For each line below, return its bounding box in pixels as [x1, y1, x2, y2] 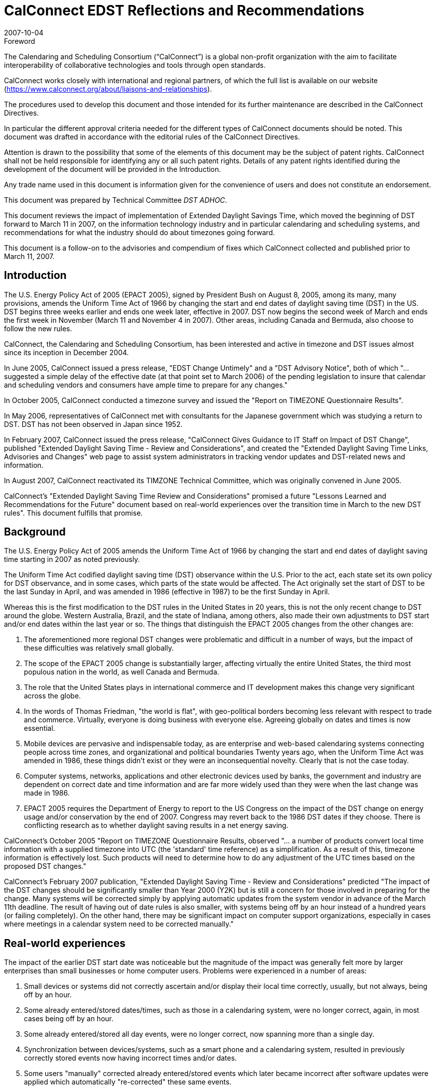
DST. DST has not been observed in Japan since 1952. [4, 419, 183, 428]
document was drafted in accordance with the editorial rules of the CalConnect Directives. [4, 132, 300, 141]
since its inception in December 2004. [4, 348, 129, 357]
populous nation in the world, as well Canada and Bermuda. [24, 668, 219, 677]
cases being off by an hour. [24, 1014, 114, 1023]
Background [4, 526, 66, 539]
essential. [24, 724, 55, 733]
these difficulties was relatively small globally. [24, 644, 174, 653]
